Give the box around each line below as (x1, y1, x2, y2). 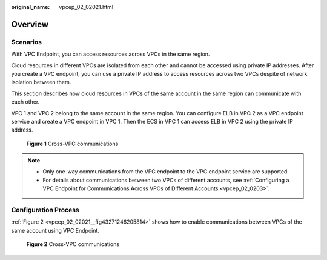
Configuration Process (11, 206, 79, 214)
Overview (11, 19, 49, 30)
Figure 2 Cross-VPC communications (26, 241, 120, 248)
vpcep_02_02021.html (59, 4, 114, 10)
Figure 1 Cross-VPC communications (26, 140, 119, 147)
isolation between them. (11, 79, 71, 86)
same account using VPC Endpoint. (11, 227, 100, 234)
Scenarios (11, 38, 42, 46)
